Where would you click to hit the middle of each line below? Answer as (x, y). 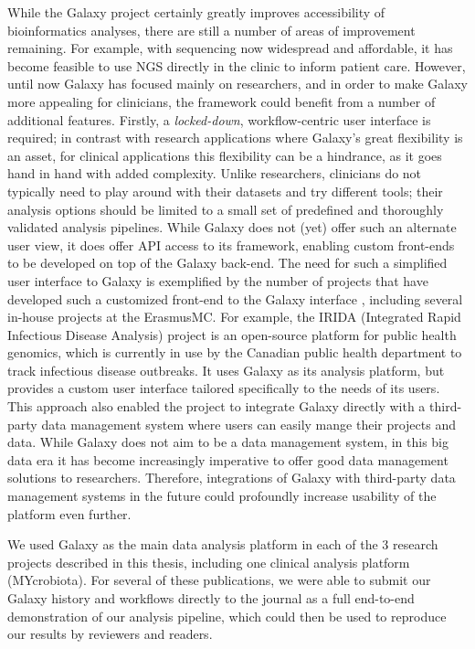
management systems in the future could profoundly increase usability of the (222, 496)
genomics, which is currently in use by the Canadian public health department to (235, 352)
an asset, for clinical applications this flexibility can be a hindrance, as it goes (225, 155)
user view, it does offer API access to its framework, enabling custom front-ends (231, 245)
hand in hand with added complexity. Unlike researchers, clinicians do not (215, 173)
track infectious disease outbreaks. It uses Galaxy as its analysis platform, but (226, 370)
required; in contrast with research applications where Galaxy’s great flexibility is (235, 138)
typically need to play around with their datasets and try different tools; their (225, 191)
